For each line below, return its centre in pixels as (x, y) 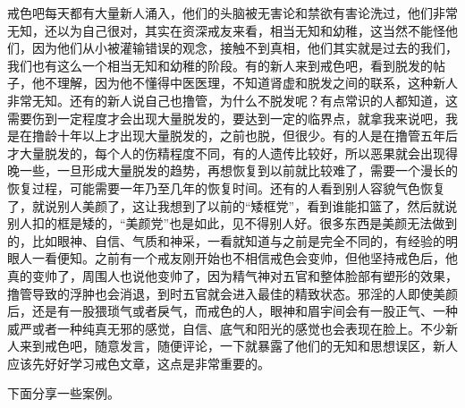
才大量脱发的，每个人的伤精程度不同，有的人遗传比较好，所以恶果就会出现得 (232, 153)
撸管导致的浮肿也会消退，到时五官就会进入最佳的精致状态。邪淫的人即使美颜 (232, 293)
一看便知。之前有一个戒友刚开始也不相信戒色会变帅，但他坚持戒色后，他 (245, 258)
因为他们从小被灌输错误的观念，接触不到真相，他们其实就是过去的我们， (245, 48)
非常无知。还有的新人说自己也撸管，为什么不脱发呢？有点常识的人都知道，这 (232, 100)
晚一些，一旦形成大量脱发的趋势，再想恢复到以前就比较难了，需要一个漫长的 (232, 170)
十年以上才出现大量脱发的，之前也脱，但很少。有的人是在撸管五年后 (257, 136)
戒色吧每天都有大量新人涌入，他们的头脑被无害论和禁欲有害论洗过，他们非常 (232, 13)
